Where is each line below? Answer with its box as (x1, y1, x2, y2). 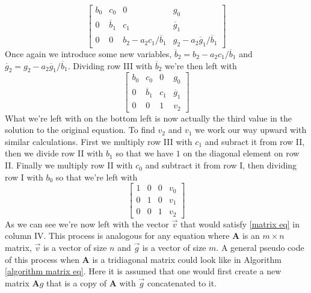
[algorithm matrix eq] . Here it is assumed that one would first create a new (5, 265, 282, 277)
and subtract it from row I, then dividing (145, 159, 297, 171)
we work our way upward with (195, 123, 307, 136)
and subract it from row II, (205, 135, 305, 147)
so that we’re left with (55, 170, 138, 183)
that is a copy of (46, 276, 107, 289)
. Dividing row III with (67, 59, 152, 72)
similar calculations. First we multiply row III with (5, 135, 192, 147)
